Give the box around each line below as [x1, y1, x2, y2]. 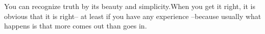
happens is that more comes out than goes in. [4, 20, 147, 31]
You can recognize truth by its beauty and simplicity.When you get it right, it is [4, 1, 255, 11]
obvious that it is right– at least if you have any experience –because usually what [4, 10, 261, 21]
